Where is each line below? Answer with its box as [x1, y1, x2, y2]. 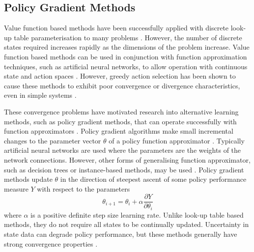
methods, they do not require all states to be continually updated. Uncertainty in [4, 219, 249, 229]
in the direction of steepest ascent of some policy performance [60, 174, 247, 184]
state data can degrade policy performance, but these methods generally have [4, 229, 237, 239]
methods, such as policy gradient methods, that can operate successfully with [4, 116, 237, 126]
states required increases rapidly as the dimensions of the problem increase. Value [4, 42, 250, 52]
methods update [4, 174, 53, 184]
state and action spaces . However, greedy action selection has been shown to [4, 71, 236, 81]
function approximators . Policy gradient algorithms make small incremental [4, 126, 233, 136]
